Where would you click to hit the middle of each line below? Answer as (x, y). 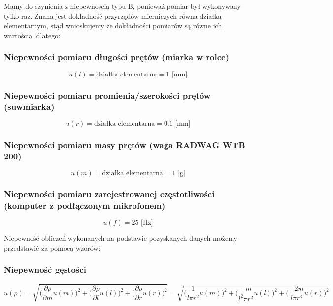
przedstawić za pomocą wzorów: (52, 248)
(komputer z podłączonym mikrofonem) (85, 205)
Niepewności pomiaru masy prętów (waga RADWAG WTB (125, 144)
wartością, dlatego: (32, 35)
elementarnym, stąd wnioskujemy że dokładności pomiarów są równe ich (113, 25)
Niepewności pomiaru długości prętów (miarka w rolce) (117, 57)
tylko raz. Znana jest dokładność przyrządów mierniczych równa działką (113, 16)
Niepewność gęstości (45, 270)
